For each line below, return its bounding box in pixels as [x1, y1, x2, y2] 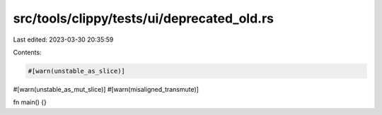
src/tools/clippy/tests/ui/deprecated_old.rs [13, 11, 274, 26]
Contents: [13, 48, 42, 56]
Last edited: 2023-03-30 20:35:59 [13, 35, 114, 44]
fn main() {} [13, 98, 47, 107]
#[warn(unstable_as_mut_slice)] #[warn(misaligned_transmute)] [13, 85, 199, 93]
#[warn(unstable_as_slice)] [28, 67, 125, 75]
